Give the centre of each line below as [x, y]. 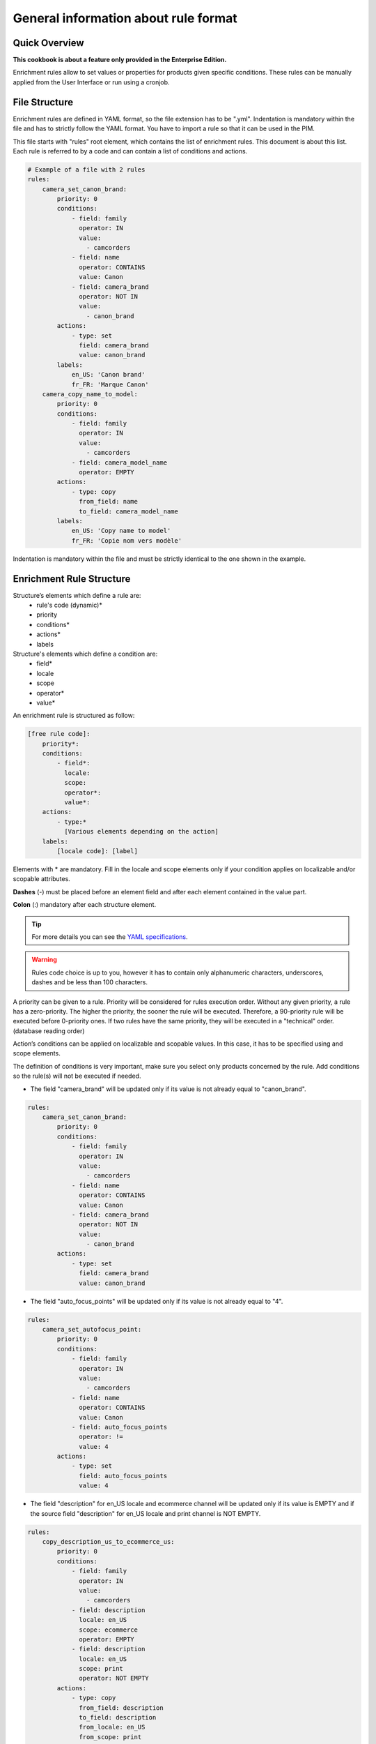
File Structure [43, 102]
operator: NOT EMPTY [114, 1678]
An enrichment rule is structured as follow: [74, 716]
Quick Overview [48, 43]
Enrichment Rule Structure [72, 579]
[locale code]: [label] [97, 851]
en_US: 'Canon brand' [108, 375]
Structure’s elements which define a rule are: [77, 595]
